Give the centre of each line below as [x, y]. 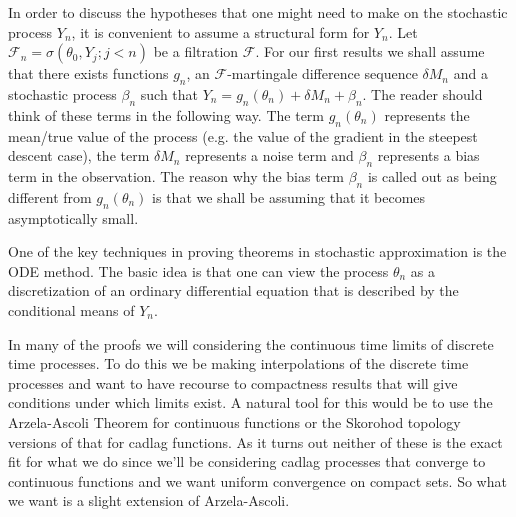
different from [50, 196]
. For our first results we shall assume [370, 51]
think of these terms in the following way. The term [166, 114]
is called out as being [432, 175]
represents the [427, 114]
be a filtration [196, 51]
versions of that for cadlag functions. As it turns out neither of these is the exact [255, 441]
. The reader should [422, 93]
